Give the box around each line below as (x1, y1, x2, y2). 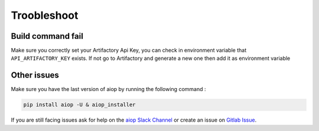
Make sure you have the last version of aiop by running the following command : (11, 86, 206, 93)
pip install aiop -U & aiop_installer (23, 102, 136, 108)
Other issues (11, 70, 59, 80)
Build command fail (11, 31, 84, 41)
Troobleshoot (11, 9, 79, 22)
